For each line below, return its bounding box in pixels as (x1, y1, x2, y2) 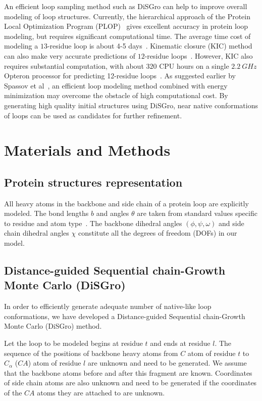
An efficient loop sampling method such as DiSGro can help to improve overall (4, 1, 247, 11)
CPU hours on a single (159, 60, 229, 71)
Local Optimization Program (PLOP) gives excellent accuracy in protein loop (4, 21, 248, 31)
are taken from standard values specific (137, 208, 257, 218)
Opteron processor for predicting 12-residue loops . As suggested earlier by (4, 70, 236, 81)
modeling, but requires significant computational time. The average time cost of (4, 30, 251, 41)
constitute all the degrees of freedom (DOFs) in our (78, 228, 237, 238)
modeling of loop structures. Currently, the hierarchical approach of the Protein (4, 11, 250, 21)
